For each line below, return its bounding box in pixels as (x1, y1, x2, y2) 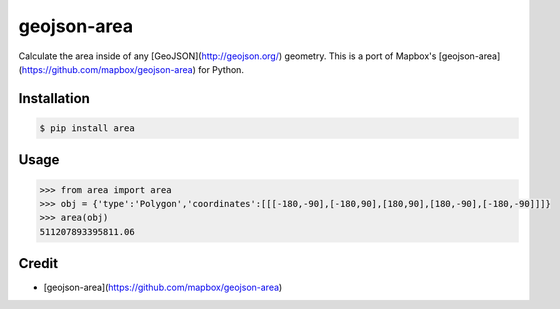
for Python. (198, 63, 245, 75)
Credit (18, 255, 59, 272)
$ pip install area (39, 122, 135, 134)
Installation (18, 90, 90, 107)
